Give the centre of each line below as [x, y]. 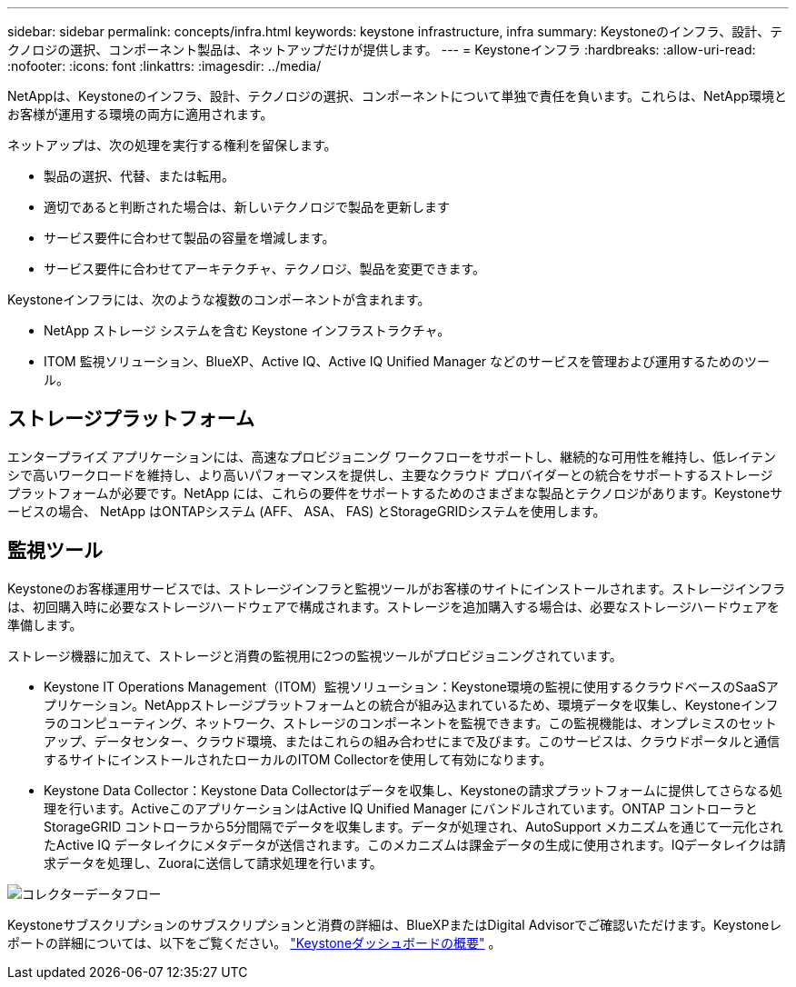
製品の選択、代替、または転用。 [139, 176]
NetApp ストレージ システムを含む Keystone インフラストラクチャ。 [247, 330]
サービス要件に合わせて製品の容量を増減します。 [189, 238]
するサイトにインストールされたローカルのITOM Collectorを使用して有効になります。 [298, 759]
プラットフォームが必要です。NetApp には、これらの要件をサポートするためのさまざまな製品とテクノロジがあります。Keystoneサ [395, 493]
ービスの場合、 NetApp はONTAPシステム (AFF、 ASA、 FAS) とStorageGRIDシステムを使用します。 [307, 511]
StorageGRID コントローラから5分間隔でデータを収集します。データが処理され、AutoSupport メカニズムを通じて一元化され [413, 826]
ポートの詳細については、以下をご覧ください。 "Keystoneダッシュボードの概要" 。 [254, 942]
